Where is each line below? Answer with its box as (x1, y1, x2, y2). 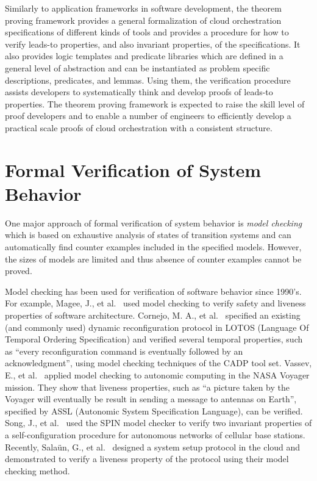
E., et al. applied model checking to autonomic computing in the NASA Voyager (5, 368, 310, 381)
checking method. (5, 464, 70, 477)
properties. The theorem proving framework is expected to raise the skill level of (5, 97, 305, 110)
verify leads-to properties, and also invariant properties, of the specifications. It (5, 37, 301, 50)
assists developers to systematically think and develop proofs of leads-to (5, 85, 273, 98)
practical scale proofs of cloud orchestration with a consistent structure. (5, 121, 272, 134)
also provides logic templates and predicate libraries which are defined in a (5, 49, 283, 62)
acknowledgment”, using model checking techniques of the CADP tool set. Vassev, (5, 356, 312, 369)
